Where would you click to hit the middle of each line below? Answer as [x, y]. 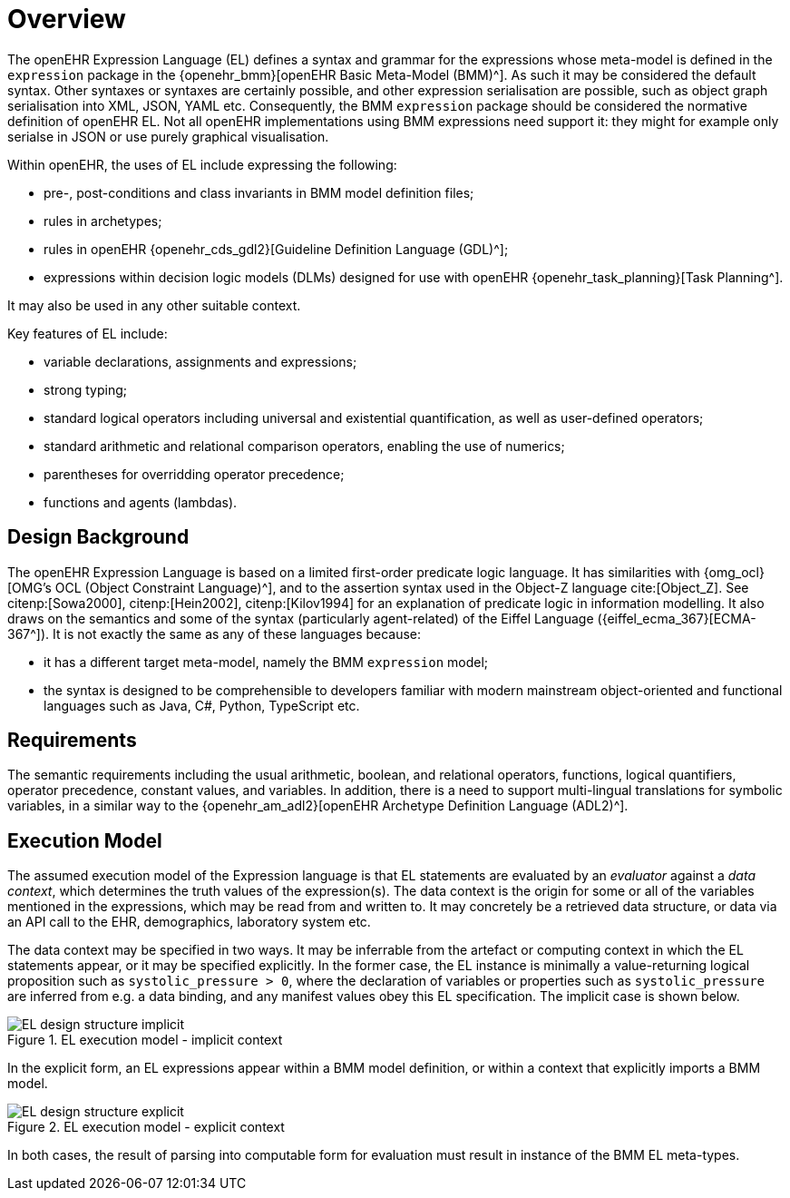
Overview [67, 19]
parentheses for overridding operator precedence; [194, 474]
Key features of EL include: [88, 333]
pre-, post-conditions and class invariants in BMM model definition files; [259, 192]
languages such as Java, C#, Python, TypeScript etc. [202, 705]
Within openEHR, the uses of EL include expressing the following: [202, 164]
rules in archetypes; [103, 221]
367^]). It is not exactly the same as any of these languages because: [215, 633]
